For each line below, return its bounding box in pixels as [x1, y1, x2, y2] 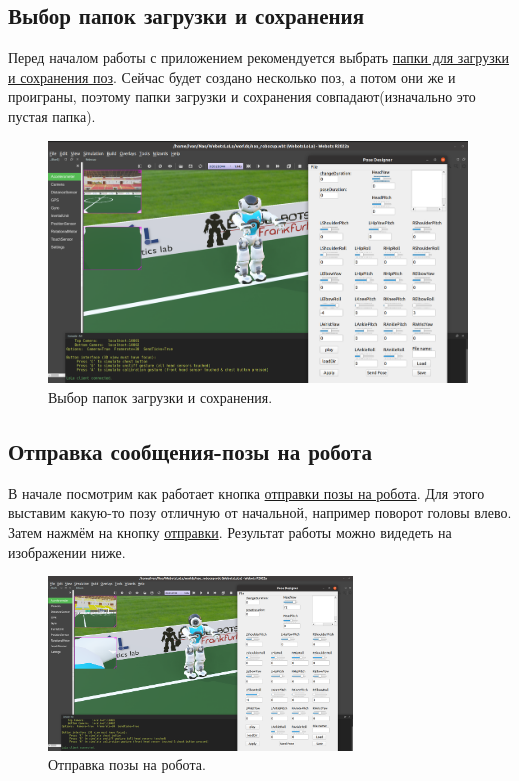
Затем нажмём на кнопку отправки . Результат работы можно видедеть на [8, 522, 452, 543]
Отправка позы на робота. [48, 754, 206, 775]
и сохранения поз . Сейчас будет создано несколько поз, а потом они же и [8, 66, 456, 87]
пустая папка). [8, 105, 96, 126]
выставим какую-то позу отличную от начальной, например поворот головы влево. [8, 502, 512, 523]
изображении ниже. [8, 541, 126, 562]
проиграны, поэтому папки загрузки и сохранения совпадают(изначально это [8, 86, 476, 107]
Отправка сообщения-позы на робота [8, 436, 372, 467]
